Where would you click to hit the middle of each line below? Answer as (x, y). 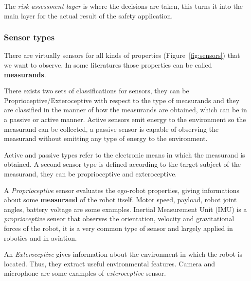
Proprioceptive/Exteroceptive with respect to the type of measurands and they (122, 100)
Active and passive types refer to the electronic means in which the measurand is (125, 154)
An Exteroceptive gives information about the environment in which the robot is (123, 254)
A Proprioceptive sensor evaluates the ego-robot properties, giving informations (122, 190)
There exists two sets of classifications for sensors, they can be (97, 91)
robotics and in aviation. (40, 237)
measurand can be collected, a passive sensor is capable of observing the (111, 129)
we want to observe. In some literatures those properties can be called (108, 65)
